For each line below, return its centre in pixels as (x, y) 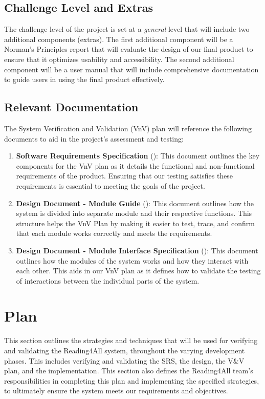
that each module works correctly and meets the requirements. (114, 233)
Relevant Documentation (71, 107)
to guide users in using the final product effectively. (84, 79)
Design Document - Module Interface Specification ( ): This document (137, 250)
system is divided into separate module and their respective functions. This (134, 213)
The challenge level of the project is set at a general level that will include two (127, 29)
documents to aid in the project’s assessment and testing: (94, 138)
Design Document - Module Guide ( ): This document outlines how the (135, 203)
